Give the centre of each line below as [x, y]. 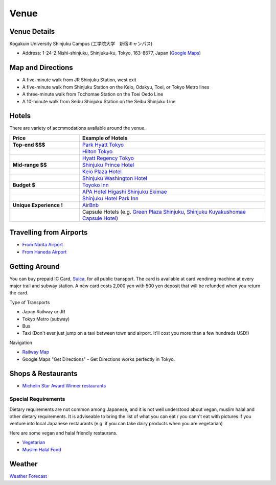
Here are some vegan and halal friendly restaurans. [63, 433]
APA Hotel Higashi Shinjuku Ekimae [124, 192]
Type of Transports [30, 302]
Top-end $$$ [29, 145]
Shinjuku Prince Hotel [108, 165]
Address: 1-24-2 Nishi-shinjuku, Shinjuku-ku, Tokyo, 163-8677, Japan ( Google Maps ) [112, 53]
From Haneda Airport [44, 252]
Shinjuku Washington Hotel [115, 178]
